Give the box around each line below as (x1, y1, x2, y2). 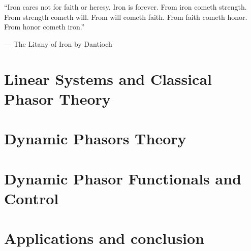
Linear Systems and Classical (4, 68, 212, 89)
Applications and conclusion (4, 228, 205, 248)
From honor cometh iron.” (4, 21, 85, 32)
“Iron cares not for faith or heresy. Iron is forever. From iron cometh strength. (4, 2, 247, 12)
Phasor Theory (4, 88, 111, 109)
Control (4, 187, 59, 208)
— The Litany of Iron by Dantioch (4, 38, 112, 49)
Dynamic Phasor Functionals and (4, 168, 241, 189)
